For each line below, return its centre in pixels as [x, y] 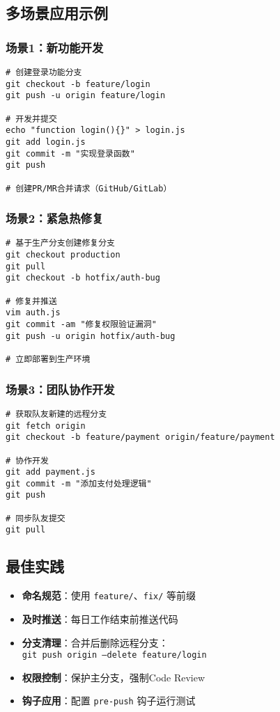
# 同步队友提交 [36, 518]
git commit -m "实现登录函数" [70, 153]
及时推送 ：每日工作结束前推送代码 [100, 618]
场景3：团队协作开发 [60, 389]
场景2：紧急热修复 [55, 218]
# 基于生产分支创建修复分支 [61, 243]
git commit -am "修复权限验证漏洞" [81, 325]
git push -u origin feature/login [86, 96]
